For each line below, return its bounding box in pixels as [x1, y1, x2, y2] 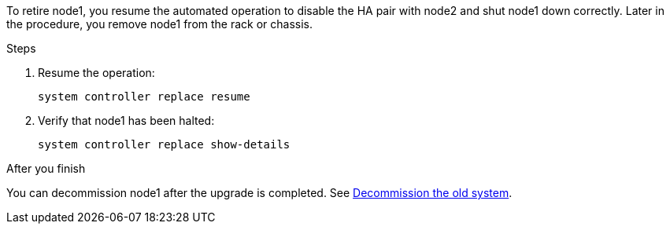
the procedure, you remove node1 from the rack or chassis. [6, 17, 313, 31]
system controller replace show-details [38, 138, 291, 151]
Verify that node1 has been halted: [38, 114, 215, 127]
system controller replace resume [38, 90, 250, 103]
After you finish [6, 162, 86, 175]
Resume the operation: [38, 66, 155, 79]
